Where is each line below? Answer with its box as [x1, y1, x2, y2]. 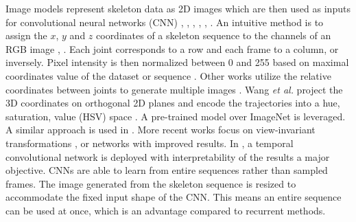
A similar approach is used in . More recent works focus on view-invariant [5, 122, 316, 137]
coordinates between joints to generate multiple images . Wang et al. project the [5, 82, 343, 96]
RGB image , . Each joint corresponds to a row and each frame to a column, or [5, 41, 339, 56]
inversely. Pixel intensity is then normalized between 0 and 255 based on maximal [5, 55, 349, 69]
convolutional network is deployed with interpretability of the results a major [5, 149, 330, 164]
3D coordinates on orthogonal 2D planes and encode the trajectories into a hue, [5, 96, 340, 110]
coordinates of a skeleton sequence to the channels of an [96, 28, 331, 43]
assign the [5, 28, 47, 43]
